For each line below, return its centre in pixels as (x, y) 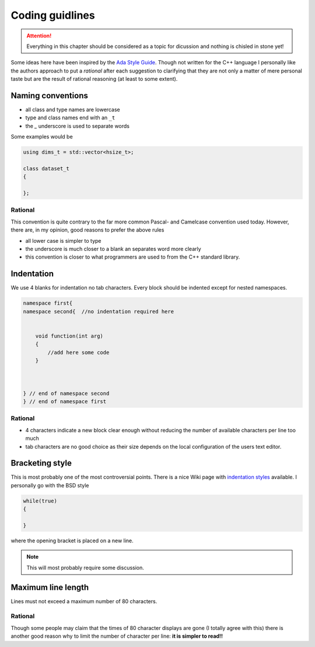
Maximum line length (50, 587)
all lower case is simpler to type (63, 240)
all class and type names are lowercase (73, 110)
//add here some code (78, 352)
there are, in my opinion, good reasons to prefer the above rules (87, 230)
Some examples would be (42, 137)
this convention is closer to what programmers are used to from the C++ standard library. (133, 257)
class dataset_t (46, 168)
